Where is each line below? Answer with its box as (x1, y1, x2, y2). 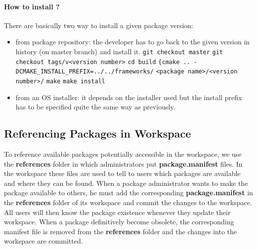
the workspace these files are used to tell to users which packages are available (4, 168, 241, 178)
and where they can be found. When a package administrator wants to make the (4, 178, 248, 188)
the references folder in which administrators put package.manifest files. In (4, 158, 243, 169)
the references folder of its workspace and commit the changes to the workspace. (4, 197, 252, 207)
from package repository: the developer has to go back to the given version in (15, 36, 250, 47)
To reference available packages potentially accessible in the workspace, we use (4, 149, 242, 159)
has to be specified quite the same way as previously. (15, 102, 175, 112)
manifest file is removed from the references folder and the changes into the (4, 226, 237, 236)
